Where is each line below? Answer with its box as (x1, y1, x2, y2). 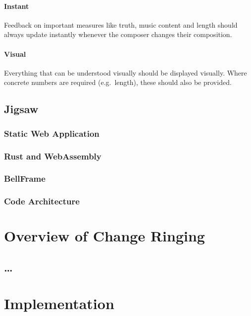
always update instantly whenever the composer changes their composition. (4, 29, 232, 39)
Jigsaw (4, 101, 39, 117)
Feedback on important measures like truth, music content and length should (4, 19, 238, 30)
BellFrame (4, 172, 46, 185)
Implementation (4, 293, 114, 314)
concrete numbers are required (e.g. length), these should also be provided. (4, 77, 232, 87)
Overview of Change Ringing (4, 226, 205, 246)
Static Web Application (4, 127, 100, 139)
